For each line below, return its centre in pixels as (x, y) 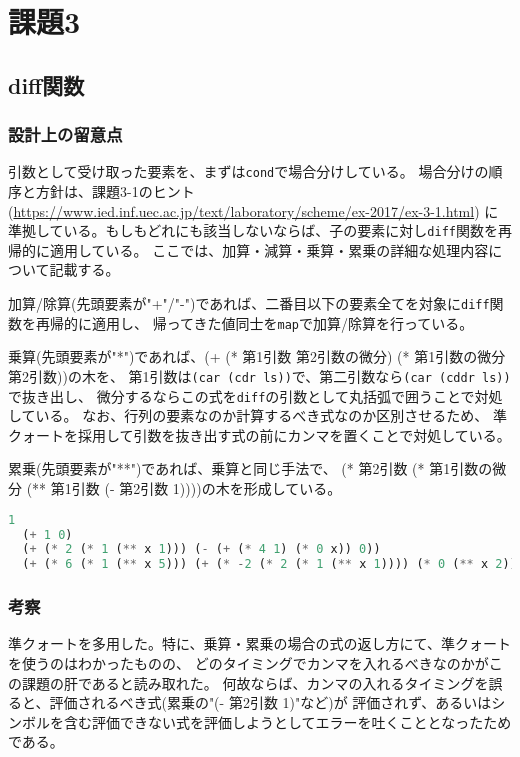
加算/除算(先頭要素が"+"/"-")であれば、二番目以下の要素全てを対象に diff (249, 303)
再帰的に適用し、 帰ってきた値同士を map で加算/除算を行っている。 (254, 322)
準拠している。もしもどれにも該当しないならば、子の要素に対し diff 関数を (253, 230)
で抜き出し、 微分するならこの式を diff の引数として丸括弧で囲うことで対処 (255, 395)
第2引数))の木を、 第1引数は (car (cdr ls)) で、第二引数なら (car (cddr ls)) (259, 375)
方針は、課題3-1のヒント (115, 191)
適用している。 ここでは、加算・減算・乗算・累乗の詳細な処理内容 (269, 249)
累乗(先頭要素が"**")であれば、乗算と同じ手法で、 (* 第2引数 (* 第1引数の (250, 468)
